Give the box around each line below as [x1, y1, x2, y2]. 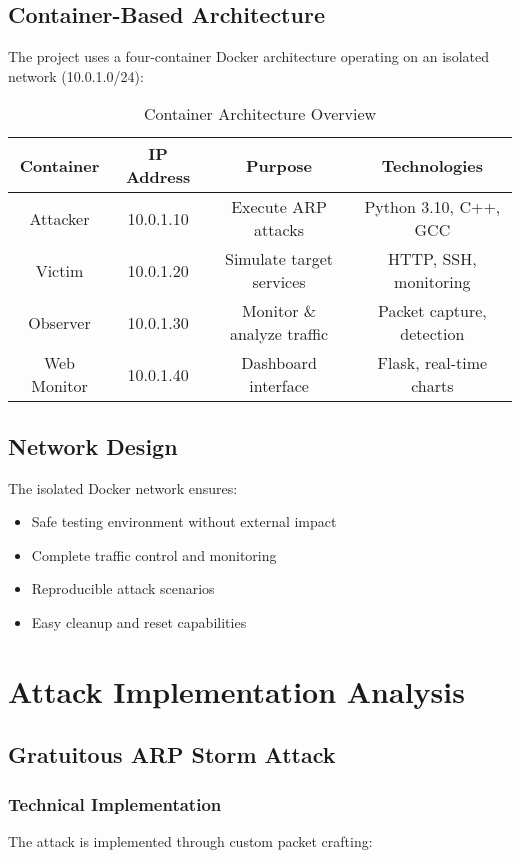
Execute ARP [231, 195, 327, 219]
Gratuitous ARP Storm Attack [8, 739, 336, 770]
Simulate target [225, 247, 334, 271]
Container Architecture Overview [143, 102, 377, 126]
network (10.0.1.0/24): [8, 65, 144, 86]
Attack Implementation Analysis [8, 670, 465, 711]
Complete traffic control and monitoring [31, 544, 277, 565]
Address [125, 165, 191, 189]
